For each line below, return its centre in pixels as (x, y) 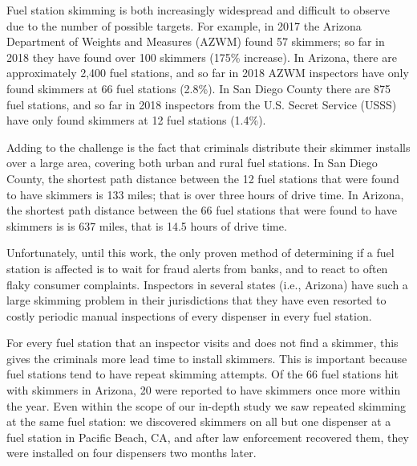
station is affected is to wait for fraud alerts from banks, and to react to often (197, 268)
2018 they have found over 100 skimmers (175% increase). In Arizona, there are (202, 57)
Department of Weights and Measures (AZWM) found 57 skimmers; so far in (196, 41)
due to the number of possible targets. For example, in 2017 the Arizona (184, 25)
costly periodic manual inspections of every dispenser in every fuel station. (189, 315)
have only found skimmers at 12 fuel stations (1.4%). (136, 120)
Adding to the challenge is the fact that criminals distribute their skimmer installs (208, 147)
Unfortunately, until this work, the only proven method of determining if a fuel (200, 253)
